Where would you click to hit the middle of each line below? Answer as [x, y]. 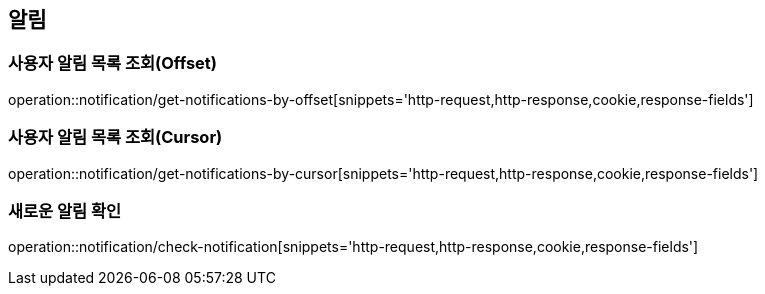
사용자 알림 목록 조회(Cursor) [115, 137]
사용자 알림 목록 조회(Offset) [112, 63]
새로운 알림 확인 [65, 210]
